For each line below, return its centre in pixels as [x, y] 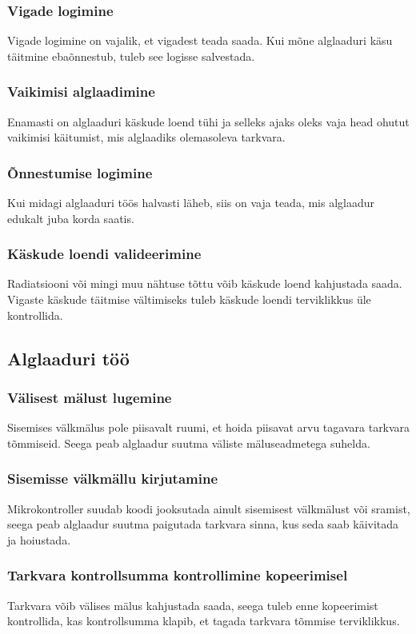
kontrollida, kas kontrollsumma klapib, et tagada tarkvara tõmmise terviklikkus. [204, 621]
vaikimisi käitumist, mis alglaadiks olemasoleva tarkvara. [146, 137]
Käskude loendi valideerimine [104, 254]
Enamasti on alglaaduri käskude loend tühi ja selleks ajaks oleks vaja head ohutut [208, 121]
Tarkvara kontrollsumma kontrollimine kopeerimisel [178, 575]
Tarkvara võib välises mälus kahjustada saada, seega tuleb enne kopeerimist [193, 605]
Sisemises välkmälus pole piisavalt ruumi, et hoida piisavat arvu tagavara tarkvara [209, 427]
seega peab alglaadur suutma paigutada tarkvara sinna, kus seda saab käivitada [203, 524]
